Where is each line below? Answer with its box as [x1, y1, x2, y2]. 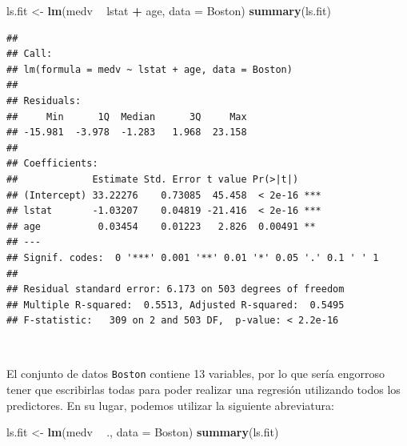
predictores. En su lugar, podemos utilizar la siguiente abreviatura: [6, 396, 334, 413]
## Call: [6, 48, 53, 60]
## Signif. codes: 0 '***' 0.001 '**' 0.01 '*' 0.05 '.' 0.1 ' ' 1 [6, 251, 379, 263]
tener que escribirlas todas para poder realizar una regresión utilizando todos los [6, 381, 401, 398]
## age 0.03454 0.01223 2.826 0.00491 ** [6, 220, 316, 232]
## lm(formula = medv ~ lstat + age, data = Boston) [6, 63, 293, 75]
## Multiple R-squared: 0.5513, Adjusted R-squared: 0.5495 [6, 299, 345, 311]
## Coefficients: [6, 158, 98, 170]
